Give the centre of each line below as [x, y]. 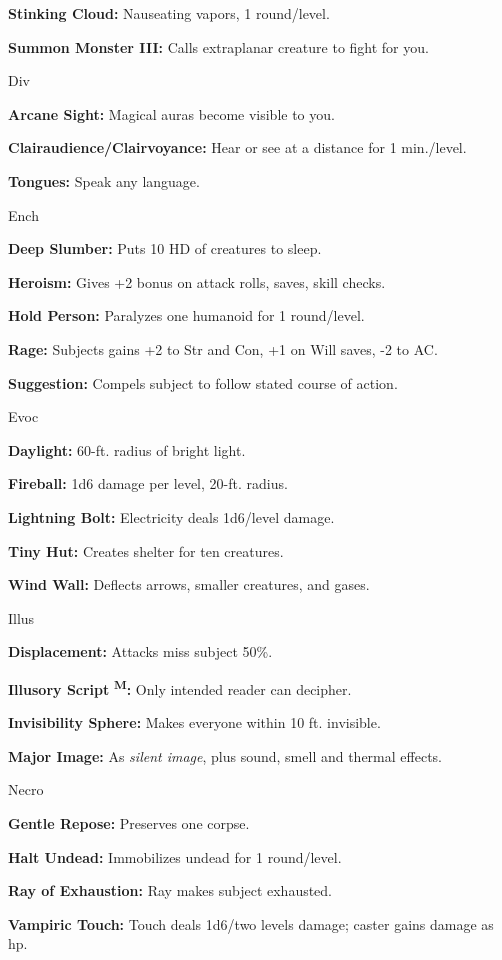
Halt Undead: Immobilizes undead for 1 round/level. [175, 856]
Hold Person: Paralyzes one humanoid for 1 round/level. [186, 315]
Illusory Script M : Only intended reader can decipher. [180, 687]
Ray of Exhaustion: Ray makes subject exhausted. [170, 890]
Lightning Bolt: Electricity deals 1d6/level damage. [171, 516]
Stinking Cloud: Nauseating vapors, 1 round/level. [169, 13]
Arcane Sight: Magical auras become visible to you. [171, 113]
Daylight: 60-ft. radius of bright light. [127, 449]
